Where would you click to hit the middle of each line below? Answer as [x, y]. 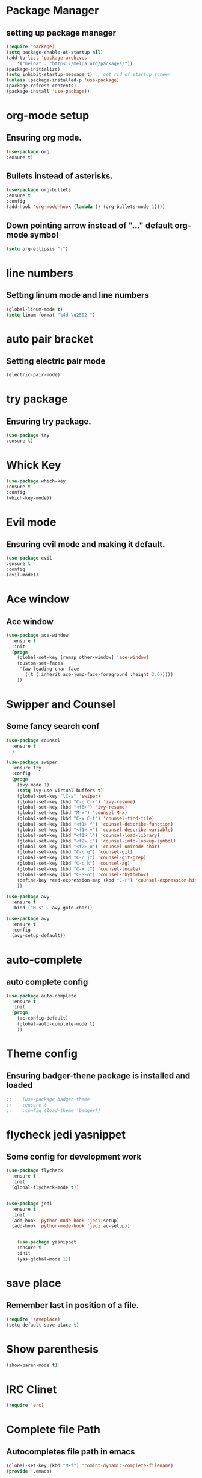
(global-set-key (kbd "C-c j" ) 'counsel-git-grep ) [82, 858]
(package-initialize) [33, 69]
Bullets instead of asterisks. [60, 176]
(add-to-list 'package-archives [47, 58]
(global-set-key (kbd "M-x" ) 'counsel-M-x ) [72, 813]
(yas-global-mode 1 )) [44, 1259]
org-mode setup [48, 116]
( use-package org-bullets [38, 190]
